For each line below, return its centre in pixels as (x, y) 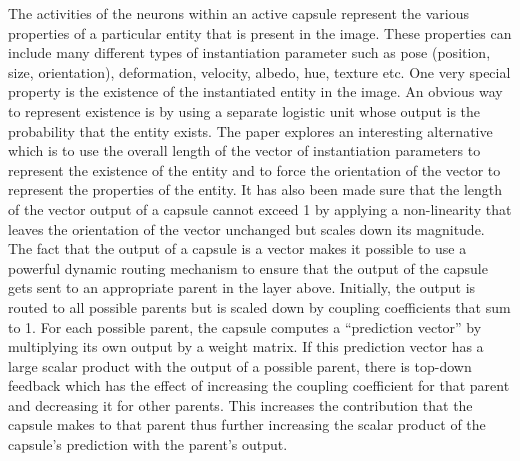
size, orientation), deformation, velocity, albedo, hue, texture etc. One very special (259, 71)
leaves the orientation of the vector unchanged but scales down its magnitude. (246, 228)
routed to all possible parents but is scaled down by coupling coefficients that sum (259, 306)
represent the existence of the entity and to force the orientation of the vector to (254, 169)
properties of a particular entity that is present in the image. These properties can (260, 32)
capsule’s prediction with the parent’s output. (148, 444)
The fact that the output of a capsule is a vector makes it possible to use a (237, 248)
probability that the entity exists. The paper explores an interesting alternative (250, 130)
